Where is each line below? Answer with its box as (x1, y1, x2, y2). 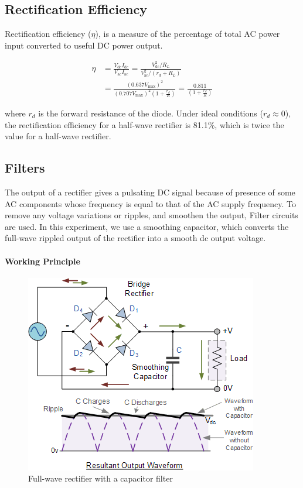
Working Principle (5, 255, 80, 267)
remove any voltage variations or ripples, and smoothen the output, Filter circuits (5, 209, 298, 221)
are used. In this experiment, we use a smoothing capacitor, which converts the (5, 220, 289, 232)
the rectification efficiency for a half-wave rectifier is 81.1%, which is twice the (5, 118, 284, 130)
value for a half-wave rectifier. (5, 130, 111, 142)
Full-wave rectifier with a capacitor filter (28, 472, 173, 484)
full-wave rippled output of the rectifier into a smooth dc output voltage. (5, 232, 266, 244)
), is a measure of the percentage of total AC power (95, 28, 280, 40)
